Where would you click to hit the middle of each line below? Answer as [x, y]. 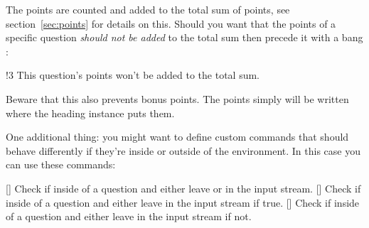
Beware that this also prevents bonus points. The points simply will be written [177, 98]
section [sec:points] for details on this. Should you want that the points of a [171, 23]
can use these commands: [61, 164]
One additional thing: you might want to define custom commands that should [177, 137]
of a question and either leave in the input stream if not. [129, 216]
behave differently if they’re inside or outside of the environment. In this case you [183, 150]
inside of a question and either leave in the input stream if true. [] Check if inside [183, 202]
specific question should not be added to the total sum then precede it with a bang [184, 37]
